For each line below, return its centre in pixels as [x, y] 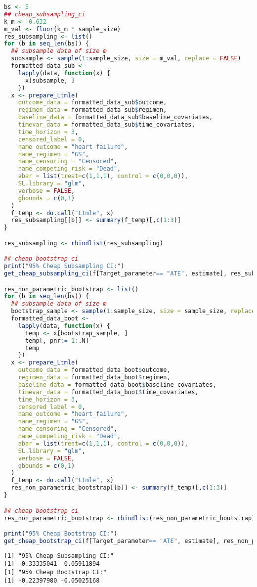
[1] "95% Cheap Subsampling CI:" [59, 556]
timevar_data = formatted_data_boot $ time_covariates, [108, 392]
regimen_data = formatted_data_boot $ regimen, [94, 378]
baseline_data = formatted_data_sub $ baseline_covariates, [115, 117]
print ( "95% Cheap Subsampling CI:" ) [64, 266]
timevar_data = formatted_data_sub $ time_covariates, [107, 125]
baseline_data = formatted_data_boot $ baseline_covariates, [117, 384]
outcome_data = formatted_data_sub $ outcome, [92, 103]
